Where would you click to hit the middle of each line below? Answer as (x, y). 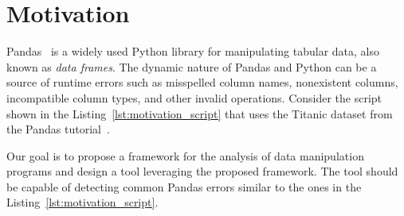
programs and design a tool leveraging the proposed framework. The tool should (202, 171)
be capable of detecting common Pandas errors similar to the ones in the (184, 186)
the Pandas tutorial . (58, 129)
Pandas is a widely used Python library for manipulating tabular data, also (193, 51)
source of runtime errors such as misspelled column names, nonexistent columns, (202, 82)
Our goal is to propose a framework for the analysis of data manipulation (185, 155)
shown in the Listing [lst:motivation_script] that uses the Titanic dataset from (200, 113)
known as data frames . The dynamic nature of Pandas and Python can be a (192, 66)
